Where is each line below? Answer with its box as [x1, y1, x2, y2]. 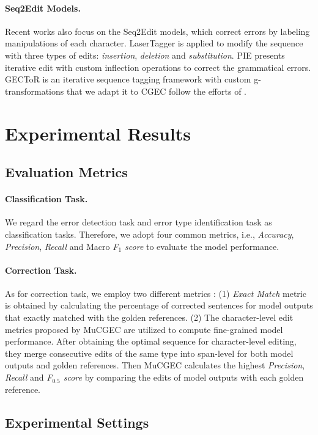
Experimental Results [5, 120, 191, 145]
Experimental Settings [5, 412, 149, 431]
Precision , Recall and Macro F [5, 239, 119, 252]
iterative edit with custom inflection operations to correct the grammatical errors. [5, 60, 311, 73]
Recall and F [5, 371, 53, 384]
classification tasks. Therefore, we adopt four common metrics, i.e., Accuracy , [5, 227, 294, 240]
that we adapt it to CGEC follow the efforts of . [66, 84, 246, 97]
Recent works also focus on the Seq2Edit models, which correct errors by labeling [5, 24, 310, 37]
